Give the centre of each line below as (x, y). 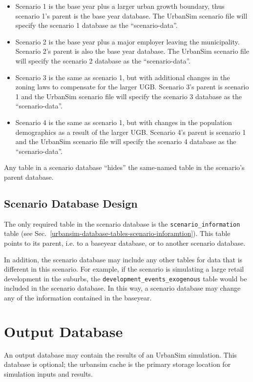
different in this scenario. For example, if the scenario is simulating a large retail (124, 269)
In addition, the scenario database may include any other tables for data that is (123, 259)
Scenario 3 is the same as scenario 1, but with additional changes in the (123, 77)
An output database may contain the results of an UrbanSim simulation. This (120, 354)
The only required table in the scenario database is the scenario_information (122, 223)
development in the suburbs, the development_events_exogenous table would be (126, 278)
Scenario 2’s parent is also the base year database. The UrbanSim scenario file (132, 51)
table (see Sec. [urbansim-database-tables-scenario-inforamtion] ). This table (117, 233)
